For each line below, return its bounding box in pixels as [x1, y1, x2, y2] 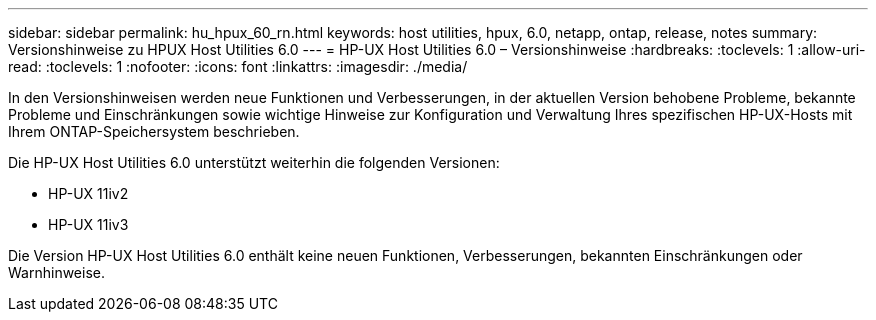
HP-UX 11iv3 [48, 216, 129, 233]
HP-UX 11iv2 [48, 185, 129, 202]
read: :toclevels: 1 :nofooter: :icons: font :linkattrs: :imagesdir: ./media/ [8, 58, 468, 75]
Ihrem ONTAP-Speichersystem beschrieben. [8, 123, 300, 140]
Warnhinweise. [8, 264, 105, 281]
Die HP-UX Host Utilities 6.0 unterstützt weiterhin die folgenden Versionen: [8, 154, 500, 171]
